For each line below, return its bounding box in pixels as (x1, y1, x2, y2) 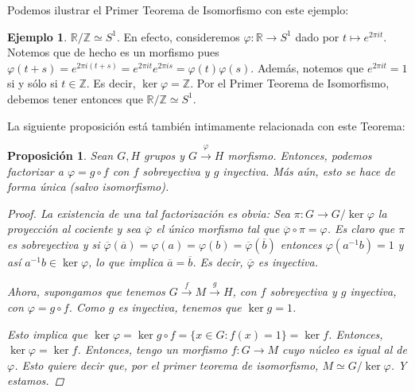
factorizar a (7, 162, 64, 179)
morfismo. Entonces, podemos (227, 146, 372, 163)
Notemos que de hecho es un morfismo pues (7, 44, 219, 60)
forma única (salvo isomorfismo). (7, 178, 169, 195)
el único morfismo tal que (156, 220, 280, 237)
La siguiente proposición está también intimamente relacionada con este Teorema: (7, 117, 405, 134)
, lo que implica (88, 253, 164, 270)
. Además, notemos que (250, 59, 364, 76)
